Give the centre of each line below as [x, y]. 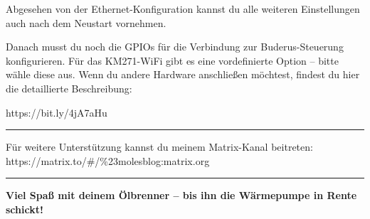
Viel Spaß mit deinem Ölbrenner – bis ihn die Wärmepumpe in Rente [181, 195]
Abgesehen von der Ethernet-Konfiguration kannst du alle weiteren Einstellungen [183, 9]
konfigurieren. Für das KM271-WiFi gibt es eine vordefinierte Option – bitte [172, 60]
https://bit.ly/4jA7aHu [57, 112]
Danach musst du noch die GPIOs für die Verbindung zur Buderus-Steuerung [175, 47]
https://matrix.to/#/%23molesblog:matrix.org [108, 160]
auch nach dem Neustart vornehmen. [86, 22]
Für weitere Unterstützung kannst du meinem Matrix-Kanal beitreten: [159, 147]
